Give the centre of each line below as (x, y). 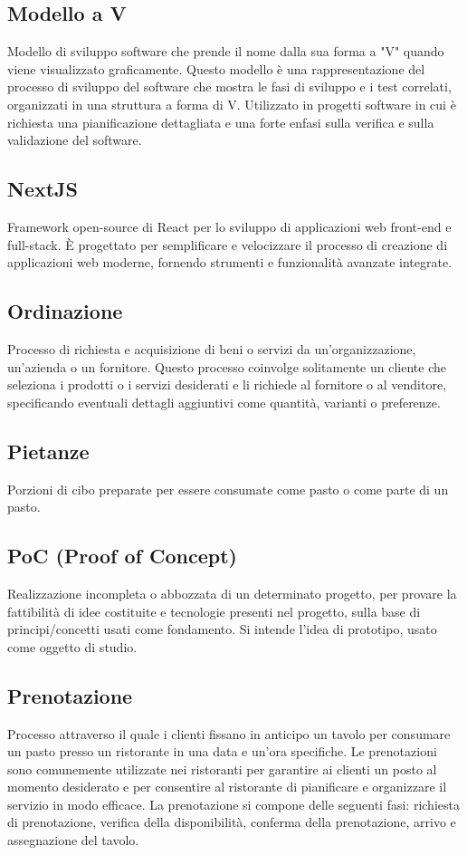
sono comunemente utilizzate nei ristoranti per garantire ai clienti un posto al (222, 769)
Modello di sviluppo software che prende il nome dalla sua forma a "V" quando (226, 51)
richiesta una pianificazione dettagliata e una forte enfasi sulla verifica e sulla (221, 122)
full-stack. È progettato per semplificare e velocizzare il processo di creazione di (228, 244)
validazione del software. (75, 140)
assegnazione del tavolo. (73, 840)
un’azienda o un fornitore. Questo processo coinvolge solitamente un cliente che (227, 366)
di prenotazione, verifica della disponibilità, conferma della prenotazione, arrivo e (232, 822)
